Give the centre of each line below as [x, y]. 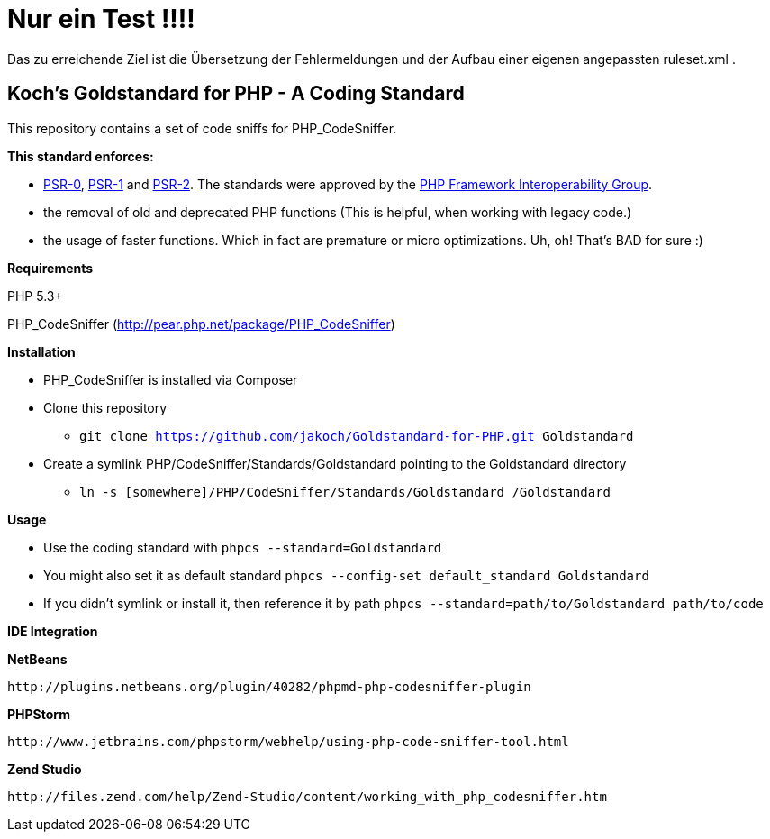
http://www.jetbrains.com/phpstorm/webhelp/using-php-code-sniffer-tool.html [288, 741]
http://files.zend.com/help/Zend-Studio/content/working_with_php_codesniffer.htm [307, 796]
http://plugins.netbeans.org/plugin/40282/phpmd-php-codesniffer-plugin [269, 686]
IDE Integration [53, 631]
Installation [41, 351]
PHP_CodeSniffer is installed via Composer [171, 379]
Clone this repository [105, 407]
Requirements [50, 268]
